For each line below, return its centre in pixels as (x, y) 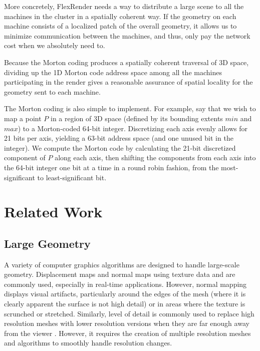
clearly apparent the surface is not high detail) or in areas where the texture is (125, 304)
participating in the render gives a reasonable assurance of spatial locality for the (128, 82)
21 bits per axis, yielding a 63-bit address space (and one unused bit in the (119, 138)
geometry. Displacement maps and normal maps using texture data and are (120, 274)
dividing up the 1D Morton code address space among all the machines (113, 72)
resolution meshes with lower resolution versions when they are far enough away (127, 323)
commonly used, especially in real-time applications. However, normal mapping (125, 284)
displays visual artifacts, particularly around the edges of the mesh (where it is (125, 294)
